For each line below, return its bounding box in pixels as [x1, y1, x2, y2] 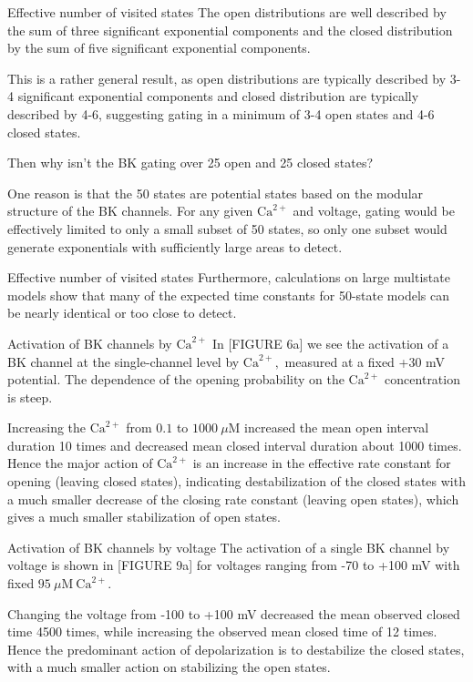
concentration [385, 370, 460, 389]
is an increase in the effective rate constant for [192, 453, 451, 473]
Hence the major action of [7, 453, 153, 473]
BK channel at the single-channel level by [7, 351, 240, 371]
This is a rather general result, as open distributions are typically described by [7, 68, 447, 87]
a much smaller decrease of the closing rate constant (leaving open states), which [7, 489, 459, 508]
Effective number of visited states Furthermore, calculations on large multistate [7, 268, 450, 287]
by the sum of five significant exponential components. [7, 38, 311, 57]
